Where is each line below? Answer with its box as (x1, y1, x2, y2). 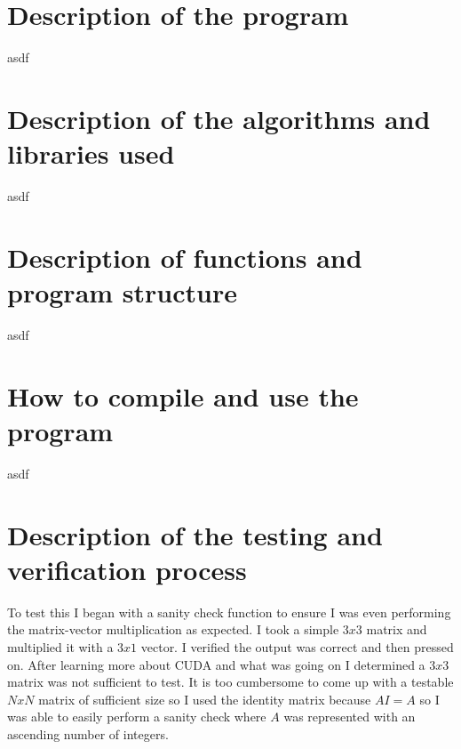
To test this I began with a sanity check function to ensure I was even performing (7, 602, 451, 621)
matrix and (366, 620, 427, 639)
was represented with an (283, 707, 416, 726)
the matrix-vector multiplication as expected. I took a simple (7, 620, 339, 639)
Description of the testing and (7, 516, 383, 552)
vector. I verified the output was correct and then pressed (140, 637, 454, 656)
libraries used (7, 135, 175, 172)
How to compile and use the (7, 377, 359, 414)
